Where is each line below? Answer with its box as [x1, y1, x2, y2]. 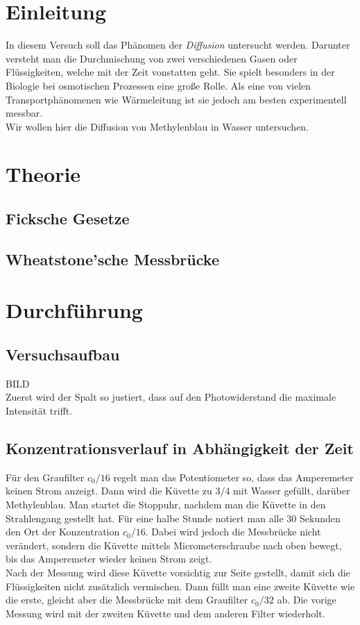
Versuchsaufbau [6, 343, 120, 365]
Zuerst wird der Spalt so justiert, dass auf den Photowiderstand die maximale [6, 390, 336, 404]
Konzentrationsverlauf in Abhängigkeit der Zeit [6, 437, 354, 458]
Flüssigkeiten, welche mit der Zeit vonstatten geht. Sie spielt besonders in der [6, 65, 335, 79]
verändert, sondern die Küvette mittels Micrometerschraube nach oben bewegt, [6, 537, 342, 552]
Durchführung [6, 296, 143, 324]
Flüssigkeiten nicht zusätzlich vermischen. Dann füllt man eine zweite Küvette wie [6, 578, 355, 593]
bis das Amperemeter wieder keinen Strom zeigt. [6, 551, 212, 566]
